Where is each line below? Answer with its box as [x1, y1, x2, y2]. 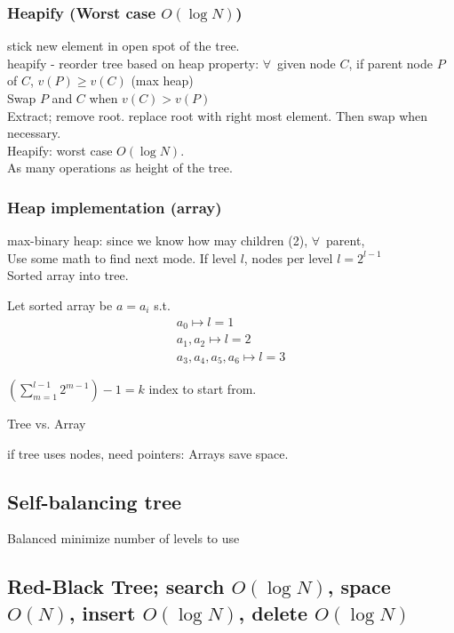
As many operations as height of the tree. [7, 158, 233, 177]
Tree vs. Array [7, 414, 86, 433]
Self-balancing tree [7, 487, 182, 515]
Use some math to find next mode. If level [7, 248, 236, 267]
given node [277, 53, 336, 72]
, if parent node [348, 53, 434, 72]
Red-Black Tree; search [7, 573, 225, 600]
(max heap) [131, 71, 194, 90]
